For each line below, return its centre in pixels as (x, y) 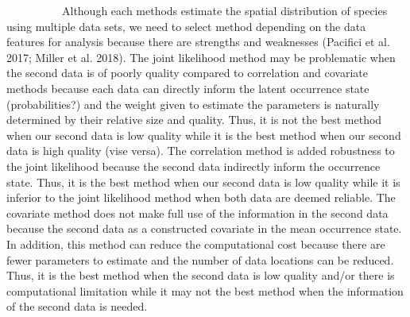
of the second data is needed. (77, 306)
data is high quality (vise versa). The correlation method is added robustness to (201, 151)
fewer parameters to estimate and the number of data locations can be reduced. (200, 259)
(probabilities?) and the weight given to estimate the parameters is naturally (193, 104)
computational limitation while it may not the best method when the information (205, 290)
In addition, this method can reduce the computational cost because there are (196, 244)
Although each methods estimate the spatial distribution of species (224, 10)
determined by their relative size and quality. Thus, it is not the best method (194, 120)
